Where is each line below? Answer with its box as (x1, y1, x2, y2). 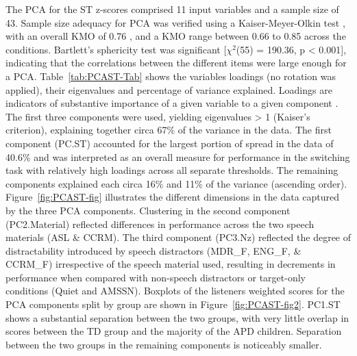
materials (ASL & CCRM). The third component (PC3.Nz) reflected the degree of (5, 230, 352, 244)
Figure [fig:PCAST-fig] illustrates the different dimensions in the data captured (5, 190, 340, 204)
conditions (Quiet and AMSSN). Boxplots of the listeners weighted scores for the (5, 283, 345, 298)
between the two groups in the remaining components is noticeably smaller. (5, 337, 322, 351)
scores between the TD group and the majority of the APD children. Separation (5, 324, 342, 338)
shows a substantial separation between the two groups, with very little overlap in (5, 310, 349, 325)
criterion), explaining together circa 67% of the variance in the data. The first (5, 123, 332, 137)
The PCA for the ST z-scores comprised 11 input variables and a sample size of (5, 2, 339, 16)
